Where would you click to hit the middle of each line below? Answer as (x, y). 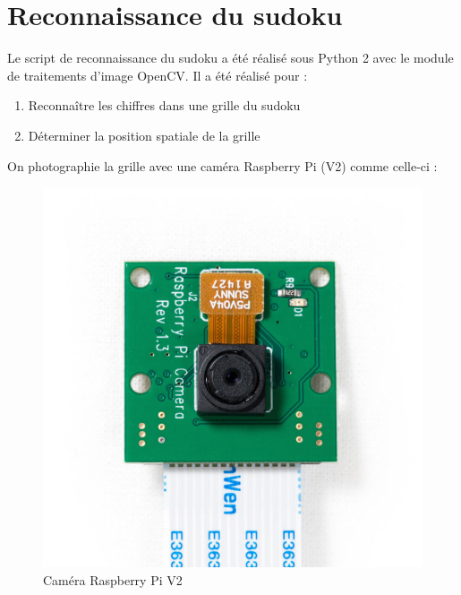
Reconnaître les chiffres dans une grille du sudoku (164, 105)
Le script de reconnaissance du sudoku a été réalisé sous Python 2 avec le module (230, 58)
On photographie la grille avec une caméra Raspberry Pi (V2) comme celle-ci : (222, 165)
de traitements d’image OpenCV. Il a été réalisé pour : (158, 75)
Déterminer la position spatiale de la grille (144, 135)
